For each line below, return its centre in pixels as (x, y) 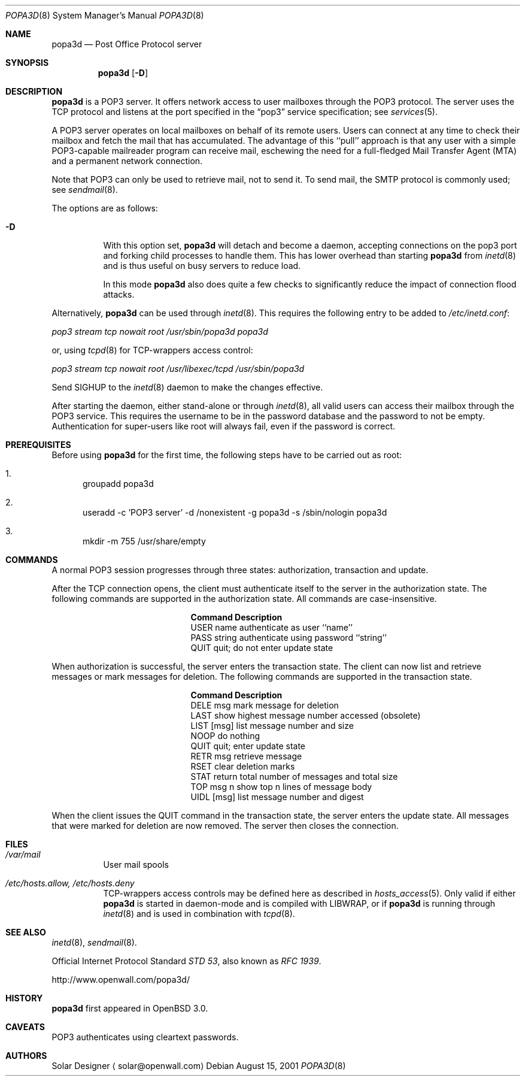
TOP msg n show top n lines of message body (281, 787)
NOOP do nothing (225, 736)
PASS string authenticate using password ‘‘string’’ (289, 638)
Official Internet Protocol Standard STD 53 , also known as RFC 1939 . (186, 961)
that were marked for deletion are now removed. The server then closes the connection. (225, 826)
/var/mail (23, 854)
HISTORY (24, 998)
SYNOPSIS (27, 63)
